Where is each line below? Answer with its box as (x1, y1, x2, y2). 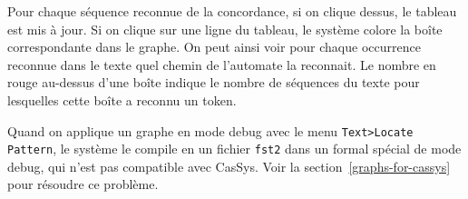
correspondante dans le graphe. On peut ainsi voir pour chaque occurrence (7, 37, 421, 56)
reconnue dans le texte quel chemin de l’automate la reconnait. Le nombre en (7, 55, 436, 74)
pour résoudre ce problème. (7, 174, 159, 194)
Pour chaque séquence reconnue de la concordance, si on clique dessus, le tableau (7, 2, 457, 20)
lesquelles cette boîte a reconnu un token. (7, 90, 237, 109)
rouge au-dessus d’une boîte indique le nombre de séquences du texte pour (7, 73, 420, 92)
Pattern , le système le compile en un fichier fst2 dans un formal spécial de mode (7, 139, 462, 158)
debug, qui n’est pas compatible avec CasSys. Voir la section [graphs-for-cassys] (7, 156, 451, 175)
